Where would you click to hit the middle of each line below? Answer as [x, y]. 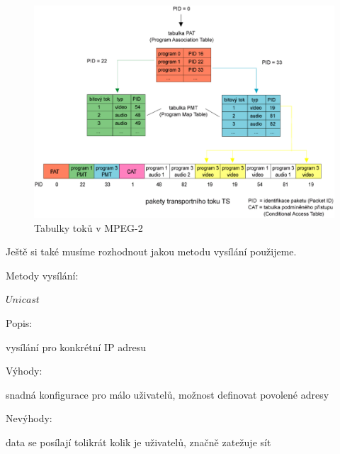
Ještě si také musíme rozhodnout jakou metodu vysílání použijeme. [151, 251]
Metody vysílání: [42, 275]
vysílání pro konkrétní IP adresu [76, 347]
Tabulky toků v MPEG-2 [89, 227]
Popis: [19, 322]
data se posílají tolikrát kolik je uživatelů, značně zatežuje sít [138, 442]
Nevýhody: [29, 418]
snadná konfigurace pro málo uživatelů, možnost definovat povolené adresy [168, 394]
